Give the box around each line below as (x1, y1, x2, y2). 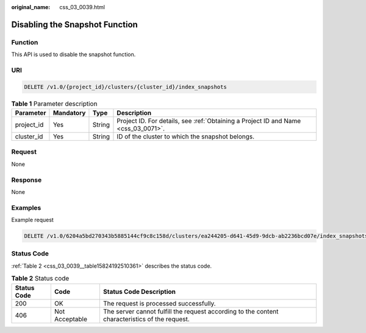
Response (11, 176, 42, 184)
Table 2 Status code (11, 274, 70, 283)
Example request (11, 217, 54, 224)
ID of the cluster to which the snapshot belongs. (117, 132, 255, 141)
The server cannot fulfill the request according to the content (102, 307, 279, 315)
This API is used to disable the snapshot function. (11, 51, 136, 58)
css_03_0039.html (59, 4, 105, 10)
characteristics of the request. (102, 315, 190, 323)
